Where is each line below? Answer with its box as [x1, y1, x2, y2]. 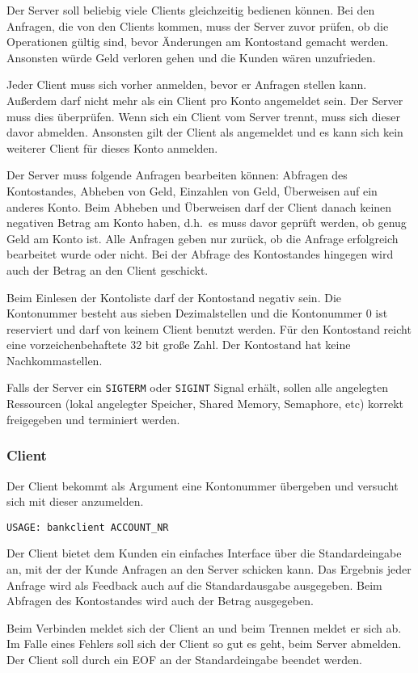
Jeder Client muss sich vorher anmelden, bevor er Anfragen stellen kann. [6, 76, 367, 93]
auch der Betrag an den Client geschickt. [6, 261, 209, 278]
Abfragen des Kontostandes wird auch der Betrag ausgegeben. [6, 592, 314, 609]
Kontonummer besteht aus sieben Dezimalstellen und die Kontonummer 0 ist [6, 305, 388, 322]
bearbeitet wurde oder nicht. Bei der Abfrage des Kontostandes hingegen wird [6, 246, 394, 263]
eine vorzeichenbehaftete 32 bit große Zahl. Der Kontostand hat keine [6, 336, 351, 353]
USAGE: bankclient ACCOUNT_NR [6, 521, 169, 533]
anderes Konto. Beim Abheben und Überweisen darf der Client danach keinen [6, 198, 392, 215]
